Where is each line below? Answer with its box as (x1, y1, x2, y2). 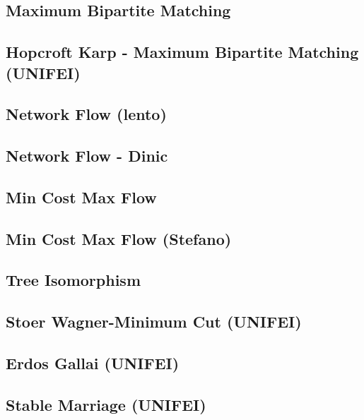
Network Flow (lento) (6, 103, 167, 125)
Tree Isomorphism (6, 269, 141, 291)
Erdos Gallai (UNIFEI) (6, 352, 180, 374)
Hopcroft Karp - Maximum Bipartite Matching (6, 41, 359, 63)
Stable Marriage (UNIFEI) (6, 393, 206, 415)
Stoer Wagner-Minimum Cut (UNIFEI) (6, 311, 302, 332)
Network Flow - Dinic (6, 145, 168, 167)
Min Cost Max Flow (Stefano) (6, 227, 232, 249)
